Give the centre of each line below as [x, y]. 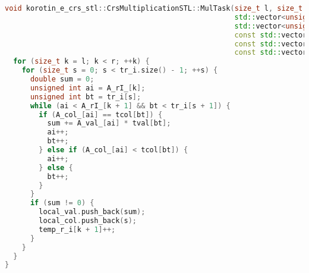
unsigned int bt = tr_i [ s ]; [86, 97]
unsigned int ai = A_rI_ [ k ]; [88, 88]
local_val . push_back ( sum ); [92, 212]
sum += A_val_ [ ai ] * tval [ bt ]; [109, 123]
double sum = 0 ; [62, 79]
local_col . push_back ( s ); [88, 221]
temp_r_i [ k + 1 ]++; [77, 229]
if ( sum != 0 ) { [62, 203]
